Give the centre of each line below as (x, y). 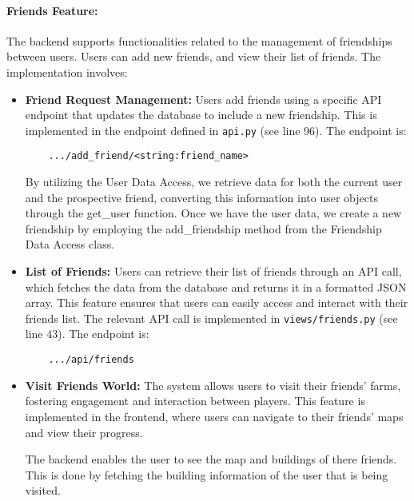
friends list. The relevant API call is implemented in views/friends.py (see (211, 318)
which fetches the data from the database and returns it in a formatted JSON (216, 286)
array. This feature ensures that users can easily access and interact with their (217, 302)
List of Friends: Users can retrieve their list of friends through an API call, (213, 271)
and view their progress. (84, 432)
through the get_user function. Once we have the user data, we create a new (213, 213)
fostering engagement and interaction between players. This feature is (195, 401)
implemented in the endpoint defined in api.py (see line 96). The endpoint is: (216, 130)
